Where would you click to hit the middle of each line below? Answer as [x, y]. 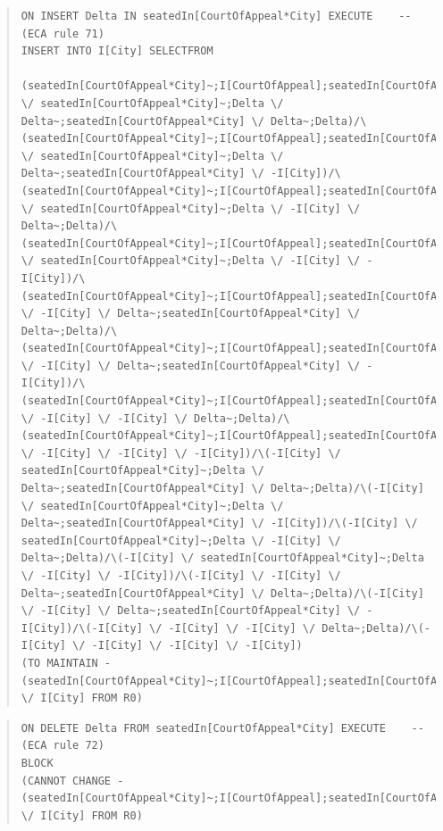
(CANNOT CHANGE [66, 781]
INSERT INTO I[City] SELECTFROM [117, 51]
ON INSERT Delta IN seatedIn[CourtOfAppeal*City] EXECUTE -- [216, 16]
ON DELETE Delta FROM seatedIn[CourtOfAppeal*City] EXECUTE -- [222, 728]
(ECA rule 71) [63, 33]
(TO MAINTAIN [59, 663]
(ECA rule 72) [63, 746]
